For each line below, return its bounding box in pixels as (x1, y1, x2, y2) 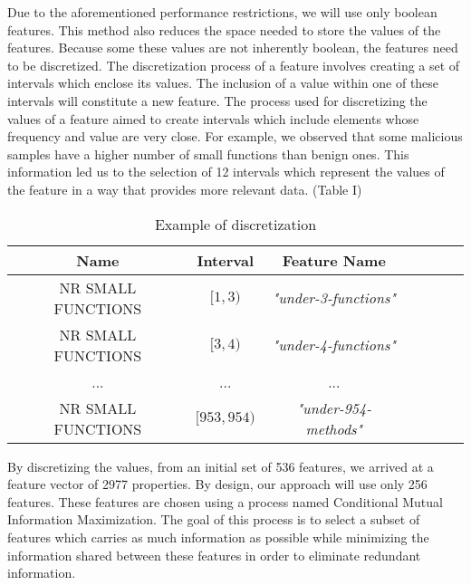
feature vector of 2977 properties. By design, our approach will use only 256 (7, 475, 428, 494)
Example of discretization (154, 213, 317, 235)
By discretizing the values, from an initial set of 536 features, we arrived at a (7, 456, 434, 475)
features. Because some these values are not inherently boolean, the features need (7, 38, 458, 57)
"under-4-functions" (272, 334, 396, 356)
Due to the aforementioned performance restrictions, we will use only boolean (7, 3, 437, 21)
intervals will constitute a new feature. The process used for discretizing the (7, 91, 428, 110)
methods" (305, 417, 363, 439)
